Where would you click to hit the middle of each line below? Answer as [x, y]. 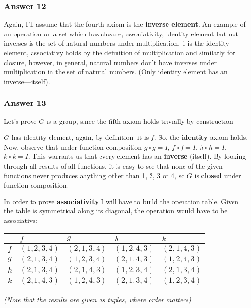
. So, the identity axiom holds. [201, 137]
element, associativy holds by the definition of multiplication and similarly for [120, 52]
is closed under [218, 175]
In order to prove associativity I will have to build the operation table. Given [121, 201]
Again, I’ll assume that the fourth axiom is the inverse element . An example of [125, 24]
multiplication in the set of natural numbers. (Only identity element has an [116, 72]
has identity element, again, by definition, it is [80, 137]
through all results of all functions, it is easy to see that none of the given [113, 165]
